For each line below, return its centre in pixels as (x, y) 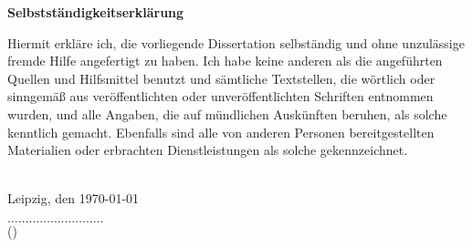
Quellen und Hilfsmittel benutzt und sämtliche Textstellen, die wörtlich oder (221, 78)
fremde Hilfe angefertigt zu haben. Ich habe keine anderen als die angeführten (225, 61)
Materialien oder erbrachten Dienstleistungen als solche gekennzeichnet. (208, 150)
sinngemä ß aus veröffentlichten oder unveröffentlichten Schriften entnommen (220, 96)
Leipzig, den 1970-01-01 (73, 198)
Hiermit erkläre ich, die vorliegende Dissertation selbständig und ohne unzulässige (236, 42)
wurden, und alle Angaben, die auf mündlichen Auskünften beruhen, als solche (227, 113)
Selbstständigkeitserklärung (96, 12)
